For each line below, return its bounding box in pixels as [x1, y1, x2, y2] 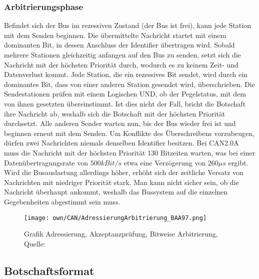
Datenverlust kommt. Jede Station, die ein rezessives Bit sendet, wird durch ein [4, 69, 247, 79]
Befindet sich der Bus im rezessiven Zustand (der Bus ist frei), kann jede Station [4, 20, 251, 30]
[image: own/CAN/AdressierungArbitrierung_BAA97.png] [24, 214, 207, 221]
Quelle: [24, 238, 45, 248]
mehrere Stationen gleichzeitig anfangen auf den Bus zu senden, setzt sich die [4, 49, 241, 59]
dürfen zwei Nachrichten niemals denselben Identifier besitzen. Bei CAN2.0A [4, 137, 239, 148]
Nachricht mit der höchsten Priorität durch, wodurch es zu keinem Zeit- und [4, 59, 238, 69]
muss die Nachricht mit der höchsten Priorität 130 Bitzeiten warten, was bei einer [4, 147, 255, 157]
